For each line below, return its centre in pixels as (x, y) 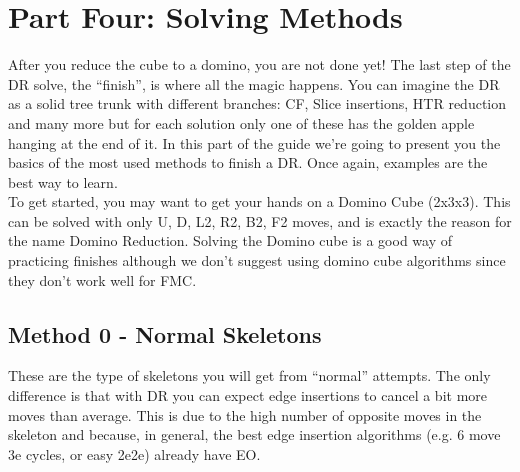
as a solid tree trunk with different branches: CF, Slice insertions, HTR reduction (257, 103)
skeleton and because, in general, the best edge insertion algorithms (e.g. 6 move (254, 434)
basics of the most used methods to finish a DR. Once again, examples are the (248, 162)
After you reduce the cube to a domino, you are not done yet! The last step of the (259, 64)
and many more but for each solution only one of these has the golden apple (241, 122)
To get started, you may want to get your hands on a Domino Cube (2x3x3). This (259, 201)
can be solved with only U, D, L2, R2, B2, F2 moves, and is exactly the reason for (260, 220)
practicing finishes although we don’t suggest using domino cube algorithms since (257, 260)
